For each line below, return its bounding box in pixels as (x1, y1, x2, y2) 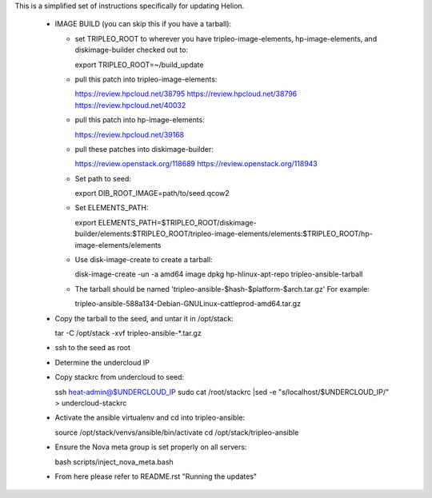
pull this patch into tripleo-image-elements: (74, 74, 218, 84)
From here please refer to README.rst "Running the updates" (54, 472, 258, 481)
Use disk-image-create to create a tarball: (74, 255, 213, 265)
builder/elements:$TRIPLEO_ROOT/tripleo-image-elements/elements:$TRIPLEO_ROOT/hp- (74, 229, 374, 239)
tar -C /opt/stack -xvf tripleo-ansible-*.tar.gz (54, 328, 202, 337)
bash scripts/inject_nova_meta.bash (54, 456, 174, 467)
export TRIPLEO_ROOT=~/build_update (74, 60, 204, 70)
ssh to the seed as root (54, 343, 131, 353)
